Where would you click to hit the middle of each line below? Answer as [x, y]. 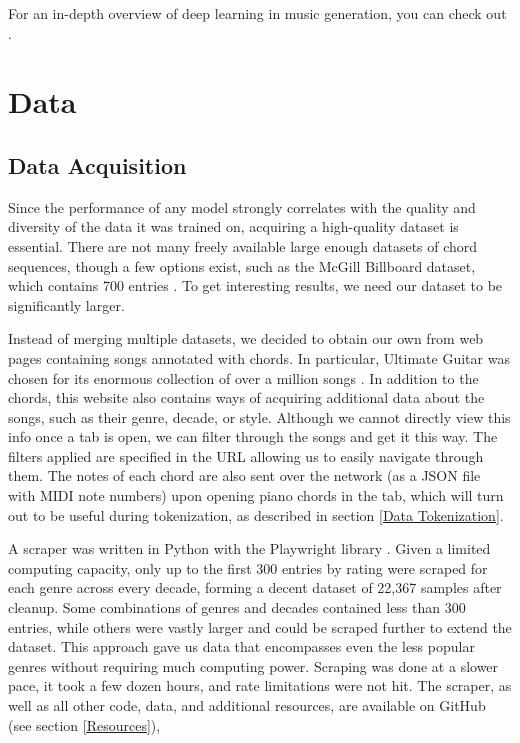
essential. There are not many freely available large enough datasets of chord [243, 245]
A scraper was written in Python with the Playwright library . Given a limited [249, 548]
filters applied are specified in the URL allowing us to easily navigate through [246, 455]
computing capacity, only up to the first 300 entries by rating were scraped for [248, 567]
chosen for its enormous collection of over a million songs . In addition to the [243, 377]
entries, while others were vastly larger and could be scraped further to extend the [260, 626]
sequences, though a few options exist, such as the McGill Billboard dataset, [242, 265]
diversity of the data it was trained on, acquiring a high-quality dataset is [233, 226]
